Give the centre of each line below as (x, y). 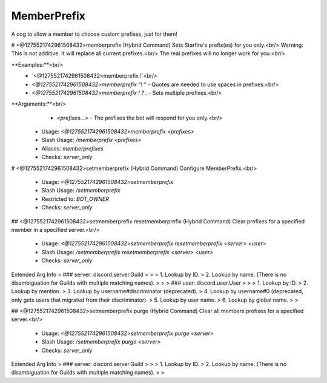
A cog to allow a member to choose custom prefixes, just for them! (94, 34)
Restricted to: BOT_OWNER (75, 199)
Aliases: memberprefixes (73, 148)
